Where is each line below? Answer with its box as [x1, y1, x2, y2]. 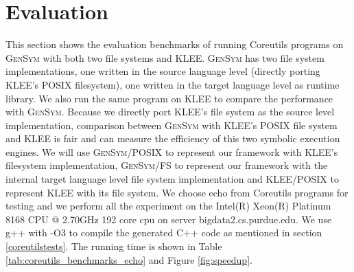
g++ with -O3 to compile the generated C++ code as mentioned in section [5, 225, 322, 240]
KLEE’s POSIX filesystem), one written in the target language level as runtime [5, 77, 340, 91]
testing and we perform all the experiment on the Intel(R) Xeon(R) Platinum [5, 199, 331, 213]
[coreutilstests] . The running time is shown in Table [5, 239, 222, 253]
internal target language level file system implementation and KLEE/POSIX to [5, 172, 339, 186]
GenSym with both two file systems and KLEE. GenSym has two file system [5, 50, 324, 65]
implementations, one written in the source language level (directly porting [5, 64, 320, 78]
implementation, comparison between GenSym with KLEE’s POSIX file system [5, 117, 338, 132]
